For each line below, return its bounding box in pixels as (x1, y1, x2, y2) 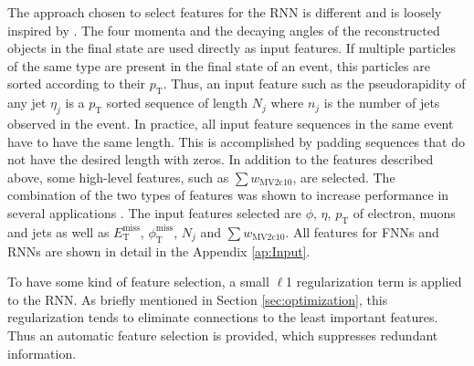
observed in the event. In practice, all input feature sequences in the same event (7, 113, 454, 132)
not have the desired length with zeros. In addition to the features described (7, 150, 434, 169)
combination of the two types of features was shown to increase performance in (7, 185, 449, 204)
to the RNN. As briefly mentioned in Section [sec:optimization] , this (7, 289, 388, 308)
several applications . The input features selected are (7, 203, 302, 222)
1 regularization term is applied (286, 272, 462, 291)
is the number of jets (323, 93, 440, 112)
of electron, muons (353, 203, 456, 222)
